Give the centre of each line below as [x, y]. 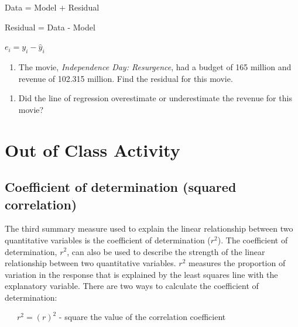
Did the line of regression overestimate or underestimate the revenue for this [155, 98]
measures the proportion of [237, 263]
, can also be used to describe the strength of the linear [166, 251]
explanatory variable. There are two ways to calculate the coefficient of [132, 286]
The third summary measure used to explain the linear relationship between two [149, 228]
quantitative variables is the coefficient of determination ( [108, 240]
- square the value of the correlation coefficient [142, 317]
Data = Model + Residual [52, 7]
